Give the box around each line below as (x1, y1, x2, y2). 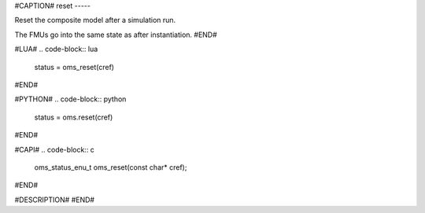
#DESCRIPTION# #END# (14, 195, 94, 204)
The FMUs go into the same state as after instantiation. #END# (14, 30, 218, 39)
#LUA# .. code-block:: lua (14, 44, 98, 54)
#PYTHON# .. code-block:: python (14, 94, 127, 104)
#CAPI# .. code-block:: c (14, 145, 94, 154)
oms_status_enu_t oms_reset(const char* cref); (34, 162, 187, 172)
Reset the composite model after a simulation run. (14, 16, 176, 25)
